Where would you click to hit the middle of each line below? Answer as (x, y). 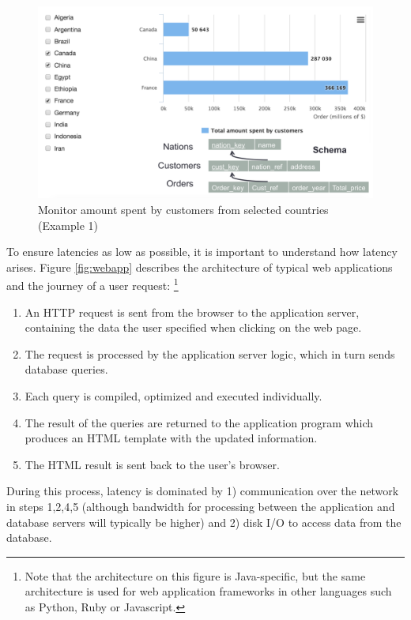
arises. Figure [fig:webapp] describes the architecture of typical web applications (200, 267)
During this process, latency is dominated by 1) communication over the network (203, 491)
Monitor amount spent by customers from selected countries (183, 210)
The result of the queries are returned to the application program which (199, 422)
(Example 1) (68, 225)
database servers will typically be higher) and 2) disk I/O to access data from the (204, 522)
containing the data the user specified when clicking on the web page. (193, 327)
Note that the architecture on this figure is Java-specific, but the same (195, 575)
